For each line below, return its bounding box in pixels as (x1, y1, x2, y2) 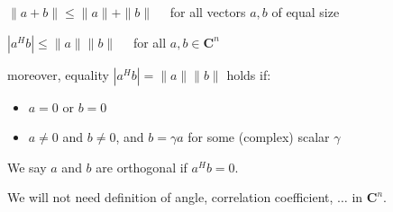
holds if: (226, 65, 271, 84)
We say (7, 157, 47, 176)
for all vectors (169, 3, 246, 21)
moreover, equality (7, 65, 109, 84)
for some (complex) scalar (187, 128, 330, 146)
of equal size (271, 3, 340, 21)
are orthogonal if (96, 157, 187, 176)
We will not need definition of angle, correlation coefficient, (7, 188, 334, 207)
